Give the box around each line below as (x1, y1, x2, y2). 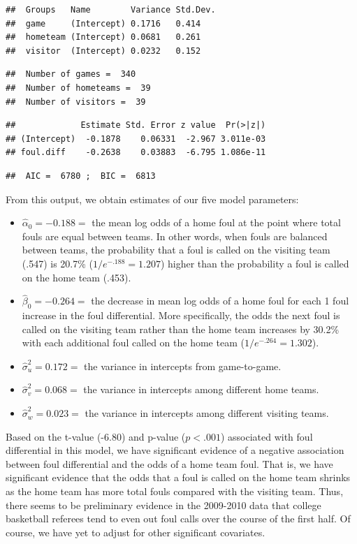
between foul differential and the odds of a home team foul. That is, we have (6, 456, 333, 471)
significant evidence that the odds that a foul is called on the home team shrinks (6, 470, 351, 485)
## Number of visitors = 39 (6, 96, 146, 107)
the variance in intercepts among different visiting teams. (85, 406, 329, 420)
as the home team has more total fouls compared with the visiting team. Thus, (6, 484, 344, 499)
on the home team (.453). (22, 270, 131, 284)
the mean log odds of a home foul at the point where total (92, 215, 341, 230)
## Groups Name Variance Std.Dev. (6, 5, 216, 15)
